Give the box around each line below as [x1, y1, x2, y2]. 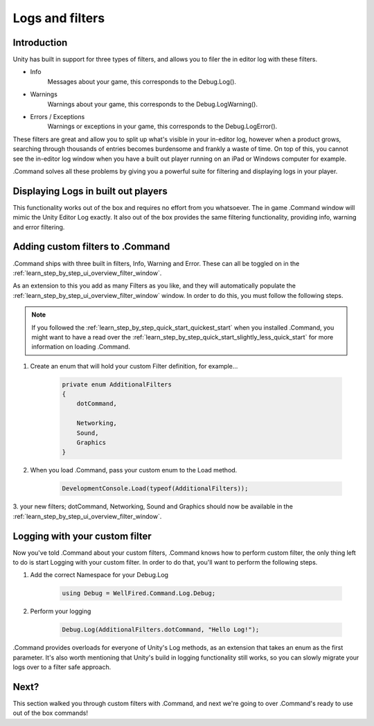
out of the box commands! [12, 709, 88, 717]
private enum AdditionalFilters [62, 380, 172, 388]
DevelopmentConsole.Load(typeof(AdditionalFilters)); [62, 485, 249, 493]
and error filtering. [12, 222, 65, 231]
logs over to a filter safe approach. [12, 663, 112, 671]
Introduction [12, 37, 68, 48]
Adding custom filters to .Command [12, 241, 170, 253]
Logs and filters [12, 10, 105, 26]
